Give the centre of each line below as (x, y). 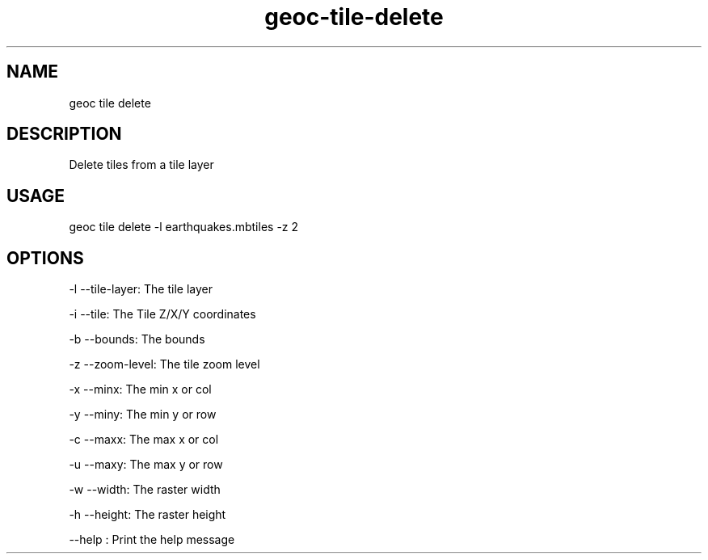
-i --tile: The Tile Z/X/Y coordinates (162, 314)
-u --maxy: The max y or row (146, 465)
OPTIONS (45, 258)
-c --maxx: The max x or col (144, 440)
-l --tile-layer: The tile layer (141, 289)
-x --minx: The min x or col (140, 389)
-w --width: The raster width (145, 490)
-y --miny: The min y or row (143, 415)
